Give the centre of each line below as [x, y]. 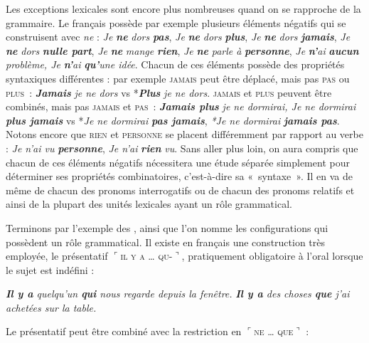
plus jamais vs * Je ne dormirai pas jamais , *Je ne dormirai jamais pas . [173, 120]
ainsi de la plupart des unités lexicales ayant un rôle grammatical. [149, 204]
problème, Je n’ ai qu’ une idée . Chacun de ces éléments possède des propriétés [175, 64]
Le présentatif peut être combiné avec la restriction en [124, 331]
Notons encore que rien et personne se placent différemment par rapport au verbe [184, 134]
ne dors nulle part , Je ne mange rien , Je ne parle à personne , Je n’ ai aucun [182, 50]
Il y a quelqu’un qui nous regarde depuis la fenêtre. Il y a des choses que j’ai [178, 294]
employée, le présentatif [57, 256]
